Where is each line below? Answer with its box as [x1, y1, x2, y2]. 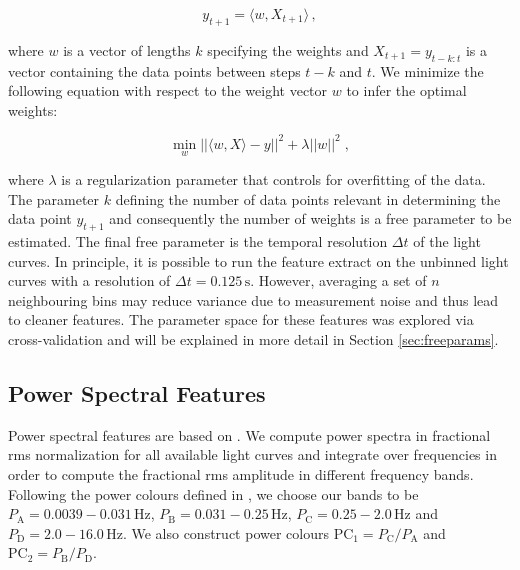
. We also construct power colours [122, 522, 329, 543]
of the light [413, 231, 481, 252]
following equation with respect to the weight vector [8, 80, 328, 101]
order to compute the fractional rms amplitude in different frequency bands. [8, 464, 474, 485]
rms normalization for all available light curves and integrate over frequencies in [8, 444, 497, 465]
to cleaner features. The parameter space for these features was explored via [8, 309, 474, 330]
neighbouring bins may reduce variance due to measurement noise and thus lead [8, 289, 499, 310]
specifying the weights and [207, 39, 369, 60]
